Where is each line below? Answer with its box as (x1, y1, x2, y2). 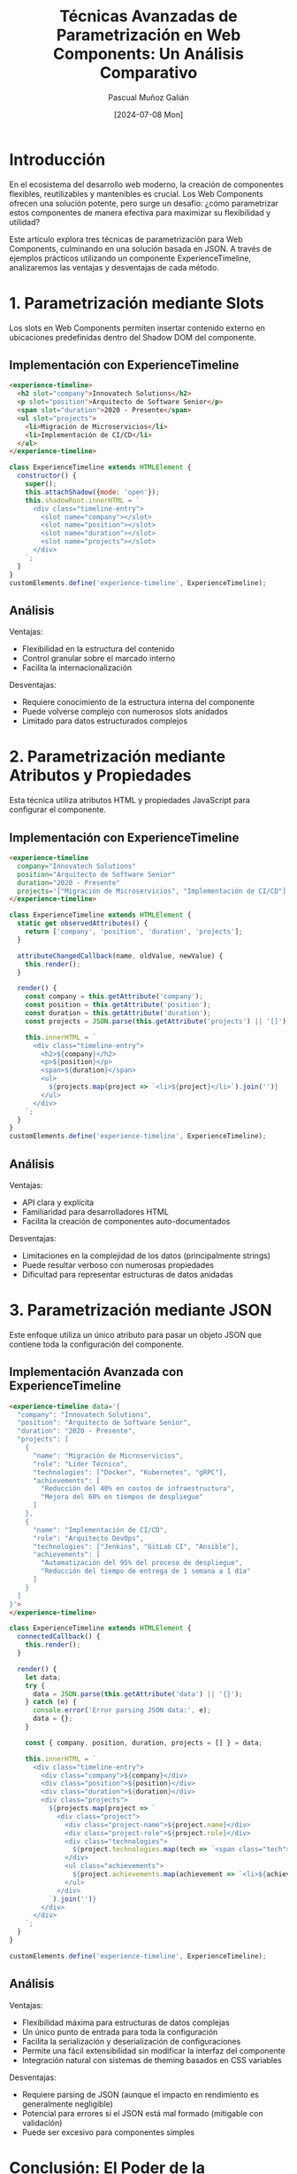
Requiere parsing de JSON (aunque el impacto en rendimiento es (21, 2089, 259, 2100)
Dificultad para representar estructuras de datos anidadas (21, 1269, 233, 1279)
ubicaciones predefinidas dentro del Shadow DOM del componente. (9, 332, 256, 342)
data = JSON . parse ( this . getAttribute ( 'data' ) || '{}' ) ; (32, 1689, 243, 1699)
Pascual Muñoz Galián (108, 91, 189, 103)
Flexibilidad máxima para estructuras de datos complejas (21, 2017, 230, 2028)
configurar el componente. (9, 804, 106, 815)
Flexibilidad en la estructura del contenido (21, 644, 175, 654)
